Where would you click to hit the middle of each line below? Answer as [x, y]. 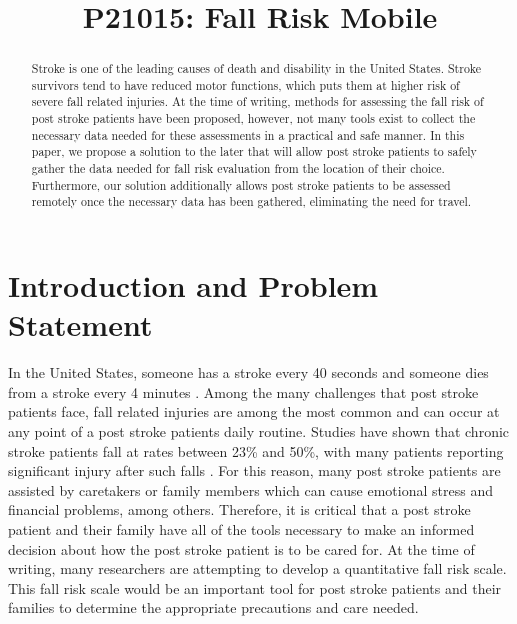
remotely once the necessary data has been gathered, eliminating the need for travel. [251, 201]
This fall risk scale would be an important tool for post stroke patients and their [255, 587]
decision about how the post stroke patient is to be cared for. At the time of [241, 548]
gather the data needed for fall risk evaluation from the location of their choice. [238, 168]
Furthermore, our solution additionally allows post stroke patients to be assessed [241, 184]
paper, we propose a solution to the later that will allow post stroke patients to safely [254, 151]
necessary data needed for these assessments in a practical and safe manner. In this [248, 134]
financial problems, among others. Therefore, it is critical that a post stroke [239, 509]
